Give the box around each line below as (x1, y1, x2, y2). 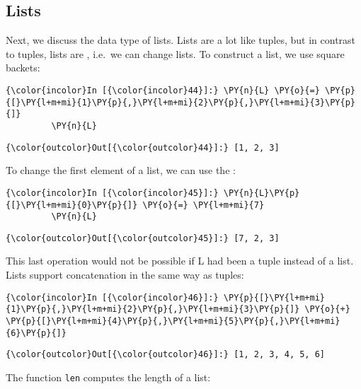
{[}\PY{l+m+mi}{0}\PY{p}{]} (6, 199, 138, 210)
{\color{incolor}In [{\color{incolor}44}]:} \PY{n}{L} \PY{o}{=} (6, 85, 320, 95)
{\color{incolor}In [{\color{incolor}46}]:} (6, 292, 219, 303)
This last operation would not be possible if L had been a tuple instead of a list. (6, 253, 354, 268)
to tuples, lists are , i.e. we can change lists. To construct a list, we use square (6, 46, 345, 61)
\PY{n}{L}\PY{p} (223, 187, 300, 198)
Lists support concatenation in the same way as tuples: (6, 267, 244, 282)
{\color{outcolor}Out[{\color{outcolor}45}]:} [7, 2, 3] (6, 233, 280, 243)
